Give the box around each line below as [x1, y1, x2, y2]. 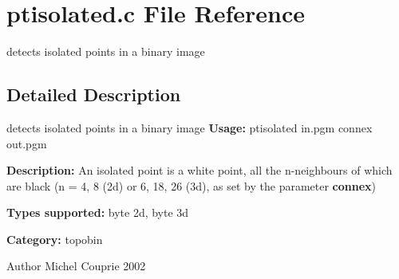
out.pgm [6, 135, 47, 151]
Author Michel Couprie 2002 [6, 257, 146, 274]
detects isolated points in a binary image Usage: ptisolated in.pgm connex [6, 119, 373, 136]
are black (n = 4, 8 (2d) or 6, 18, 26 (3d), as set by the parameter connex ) [6, 177, 377, 194]
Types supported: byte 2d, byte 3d [6, 204, 189, 221]
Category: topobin [6, 230, 103, 247]
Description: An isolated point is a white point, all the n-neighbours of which [6, 162, 393, 179]
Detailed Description [6, 82, 181, 107]
